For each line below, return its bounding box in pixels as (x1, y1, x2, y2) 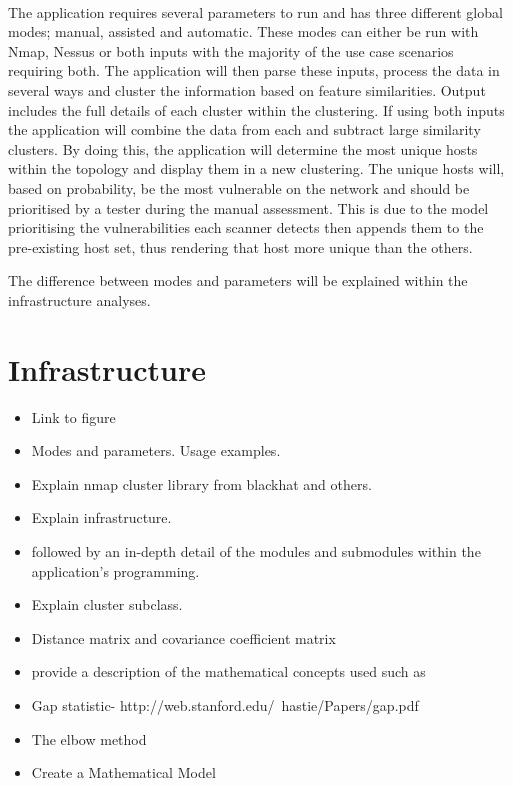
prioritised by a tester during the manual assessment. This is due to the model (8, 197, 489, 218)
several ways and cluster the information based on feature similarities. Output (8, 79, 486, 100)
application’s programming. (31, 560, 200, 581)
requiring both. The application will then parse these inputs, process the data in (8, 60, 500, 81)
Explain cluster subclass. (31, 594, 183, 615)
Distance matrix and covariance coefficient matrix (31, 627, 336, 648)
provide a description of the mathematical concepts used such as (31, 661, 426, 682)
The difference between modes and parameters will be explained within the (8, 270, 468, 291)
